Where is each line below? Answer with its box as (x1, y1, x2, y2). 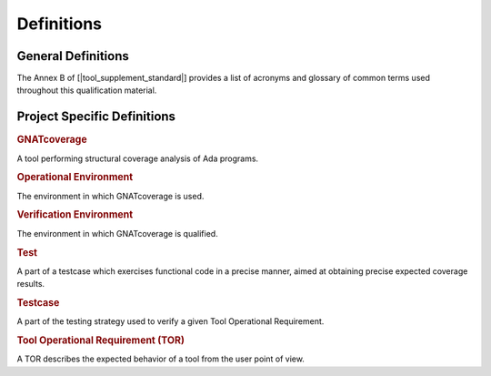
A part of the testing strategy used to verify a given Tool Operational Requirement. (16, 316, 325, 327)
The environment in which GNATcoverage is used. (16, 190, 205, 201)
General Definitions (16, 48, 129, 64)
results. (16, 279, 45, 290)
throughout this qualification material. (16, 85, 157, 96)
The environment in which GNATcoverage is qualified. (16, 228, 218, 239)
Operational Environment (16, 171, 134, 184)
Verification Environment (16, 208, 134, 221)
